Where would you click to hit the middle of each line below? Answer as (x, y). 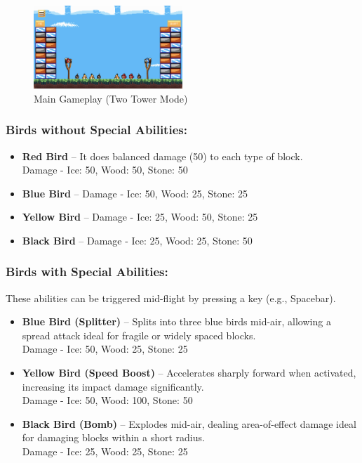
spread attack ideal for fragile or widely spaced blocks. (139, 335)
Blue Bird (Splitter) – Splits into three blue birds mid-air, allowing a (176, 321)
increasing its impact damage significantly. (113, 386)
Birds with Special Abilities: (87, 272)
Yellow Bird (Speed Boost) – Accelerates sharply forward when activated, (189, 373)
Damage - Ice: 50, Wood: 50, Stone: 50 (105, 170)
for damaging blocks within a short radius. (113, 437)
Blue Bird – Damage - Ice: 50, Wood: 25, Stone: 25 (135, 193)
